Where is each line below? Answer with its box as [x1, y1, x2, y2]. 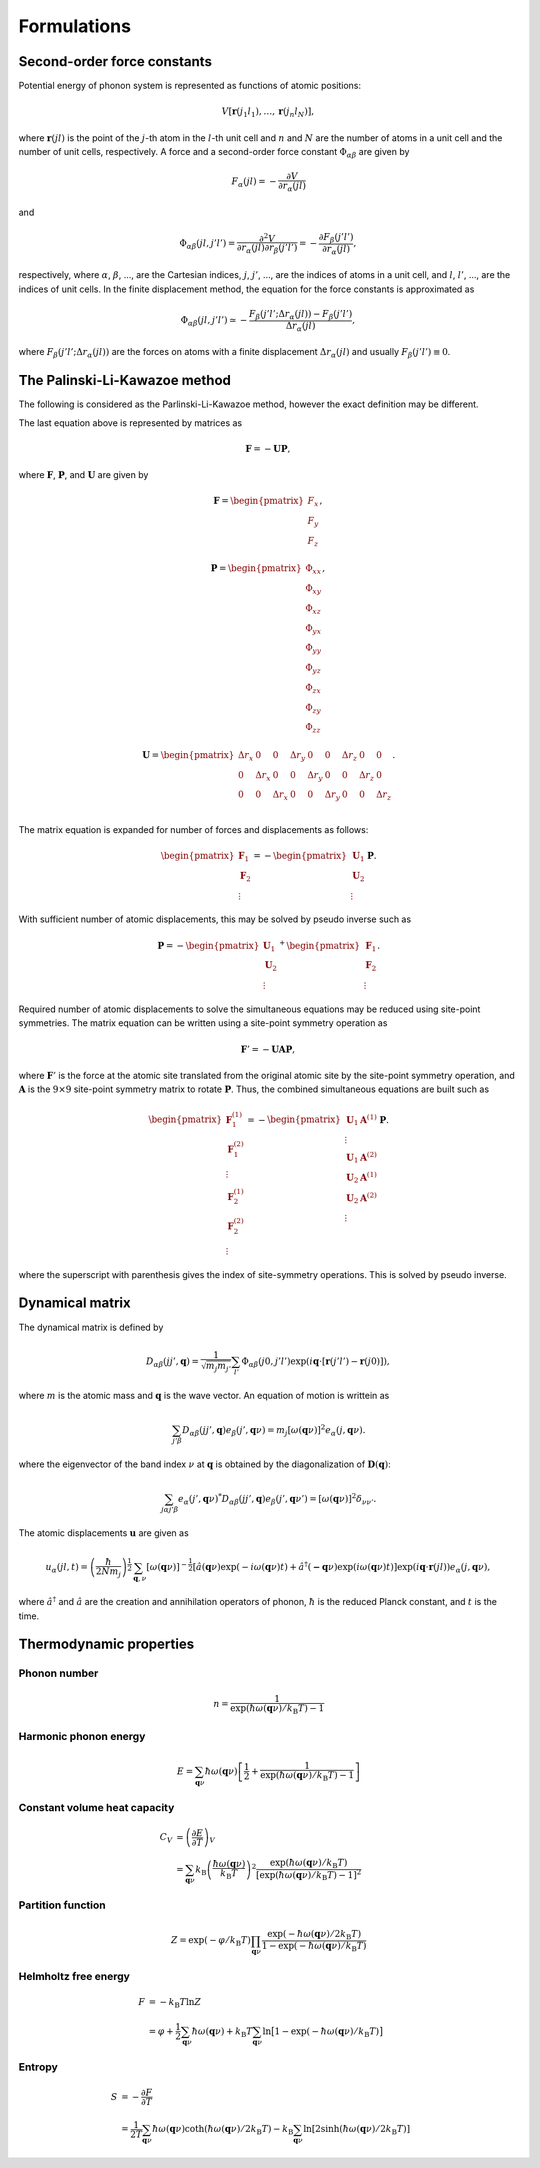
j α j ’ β [161, 1505, 179, 1515]
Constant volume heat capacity [18, 1800, 175, 1814]
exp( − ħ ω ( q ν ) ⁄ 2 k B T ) [266, 1928, 362, 1942]
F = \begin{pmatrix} [213, 495, 305, 507]
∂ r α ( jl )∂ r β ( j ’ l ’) [236, 242, 298, 256]
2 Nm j [95, 1566, 122, 1579]
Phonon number [18, 1666, 99, 1680]
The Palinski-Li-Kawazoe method [18, 372, 232, 389]
